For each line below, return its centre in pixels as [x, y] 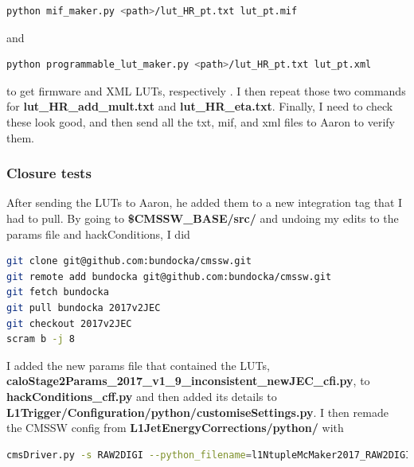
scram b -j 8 [41, 339]
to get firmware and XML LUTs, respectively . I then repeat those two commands [206, 90]
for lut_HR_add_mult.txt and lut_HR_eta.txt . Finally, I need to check [200, 106]
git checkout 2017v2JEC [69, 323]
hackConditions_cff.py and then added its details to [142, 396]
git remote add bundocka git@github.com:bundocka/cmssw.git [169, 276]
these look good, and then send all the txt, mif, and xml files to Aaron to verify [201, 121]
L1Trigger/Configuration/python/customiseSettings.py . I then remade [197, 412]
